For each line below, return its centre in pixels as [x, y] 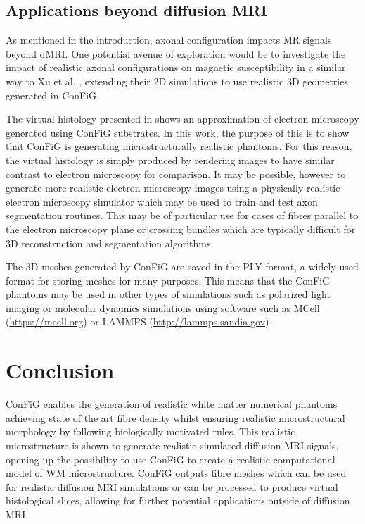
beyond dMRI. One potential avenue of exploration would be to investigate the [176, 53]
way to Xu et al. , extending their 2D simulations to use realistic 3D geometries [177, 81]
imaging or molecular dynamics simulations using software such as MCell [163, 307]
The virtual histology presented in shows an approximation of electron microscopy [182, 119]
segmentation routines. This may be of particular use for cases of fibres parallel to [182, 215]
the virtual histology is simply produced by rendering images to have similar [170, 160]
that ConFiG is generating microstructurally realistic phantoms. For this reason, [179, 146]
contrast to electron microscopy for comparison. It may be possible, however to [176, 174]
